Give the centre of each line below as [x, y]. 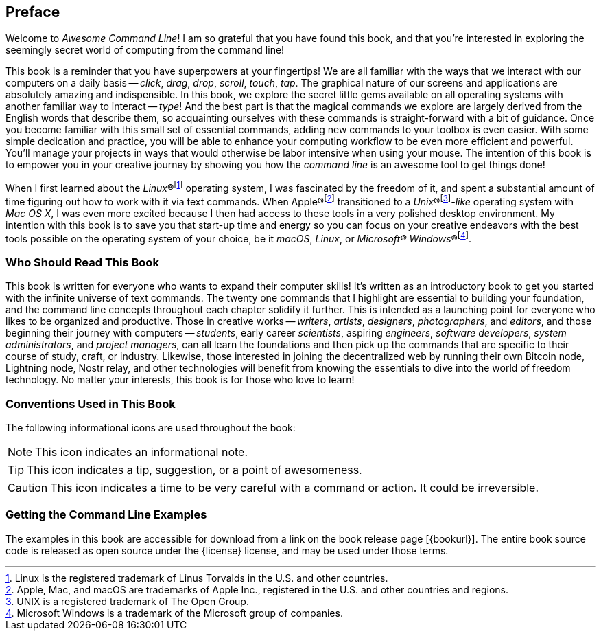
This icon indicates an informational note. [142, 452]
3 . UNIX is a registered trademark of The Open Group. [127, 601]
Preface [33, 12]
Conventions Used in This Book [91, 404]
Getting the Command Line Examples [106, 515]
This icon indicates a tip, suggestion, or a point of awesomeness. [195, 469]
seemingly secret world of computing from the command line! [145, 50]
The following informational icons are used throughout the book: [151, 427]
